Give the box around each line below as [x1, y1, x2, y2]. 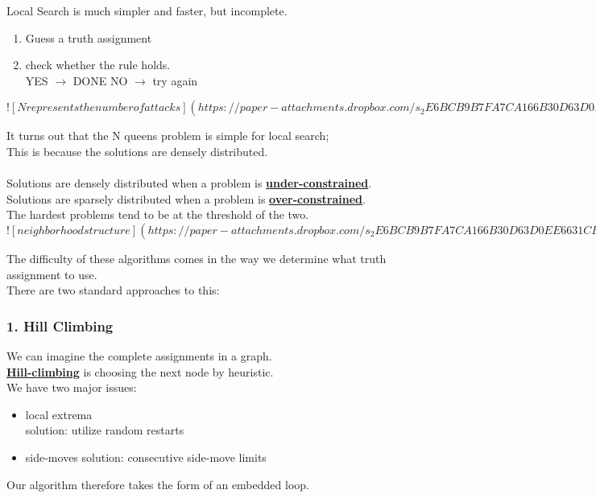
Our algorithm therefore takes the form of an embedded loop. [6, 475, 309, 492]
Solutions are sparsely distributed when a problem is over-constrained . [6, 190, 366, 207]
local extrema [25, 405, 93, 422]
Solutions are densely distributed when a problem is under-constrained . [6, 175, 372, 191]
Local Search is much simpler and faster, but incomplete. [6, 2, 288, 19]
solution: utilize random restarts [25, 422, 184, 438]
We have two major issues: [6, 379, 137, 396]
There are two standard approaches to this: [6, 282, 220, 298]
